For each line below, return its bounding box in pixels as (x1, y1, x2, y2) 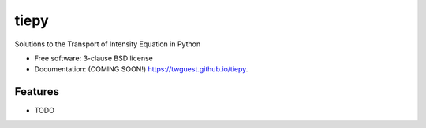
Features (14, 85, 59, 98)
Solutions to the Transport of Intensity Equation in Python (14, 39, 201, 49)
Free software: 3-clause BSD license (34, 53, 153, 63)
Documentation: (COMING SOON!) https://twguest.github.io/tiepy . (34, 64, 248, 74)
